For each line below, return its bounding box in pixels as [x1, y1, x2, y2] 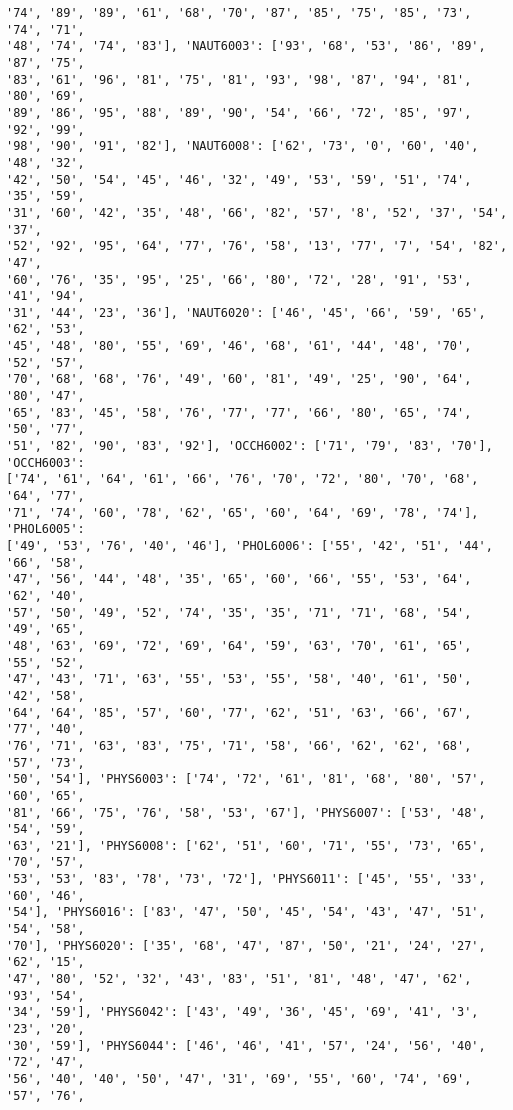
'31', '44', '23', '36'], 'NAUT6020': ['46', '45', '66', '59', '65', [6, 305, 486, 320]
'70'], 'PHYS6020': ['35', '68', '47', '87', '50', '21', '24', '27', [6, 938, 486, 953]
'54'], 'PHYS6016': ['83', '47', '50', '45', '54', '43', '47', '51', [6, 905, 486, 920]
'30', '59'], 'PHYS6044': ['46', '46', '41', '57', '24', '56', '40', [6, 1038, 486, 1053]
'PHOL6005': [6, 522, 85, 537]
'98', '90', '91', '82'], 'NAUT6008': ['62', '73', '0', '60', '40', [6, 139, 479, 154]
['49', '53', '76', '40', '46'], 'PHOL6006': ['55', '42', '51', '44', [6, 539, 493, 553]
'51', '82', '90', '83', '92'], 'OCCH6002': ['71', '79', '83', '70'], [6, 439, 493, 454]
